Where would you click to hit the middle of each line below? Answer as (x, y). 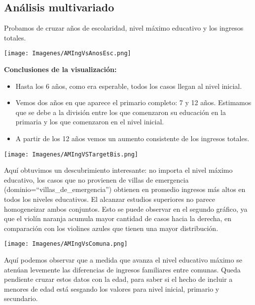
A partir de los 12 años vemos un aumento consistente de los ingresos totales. (132, 138)
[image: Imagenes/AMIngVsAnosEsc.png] (68, 54)
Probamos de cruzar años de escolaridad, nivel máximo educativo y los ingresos (124, 28)
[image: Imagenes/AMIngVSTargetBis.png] (71, 154)
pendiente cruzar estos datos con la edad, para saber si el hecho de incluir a (118, 279)
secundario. (21, 298)
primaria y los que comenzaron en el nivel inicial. (90, 122)
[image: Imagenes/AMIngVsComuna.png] (66, 244)
